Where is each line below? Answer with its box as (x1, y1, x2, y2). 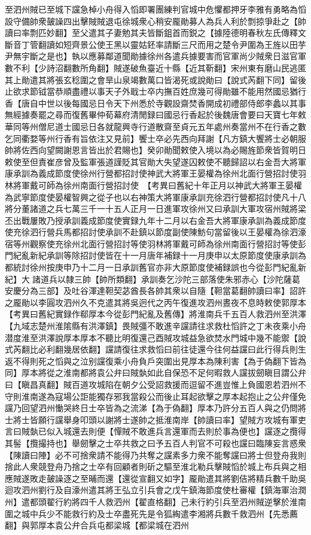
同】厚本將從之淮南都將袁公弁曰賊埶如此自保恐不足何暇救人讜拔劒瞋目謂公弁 (5, 366, 306, 379)
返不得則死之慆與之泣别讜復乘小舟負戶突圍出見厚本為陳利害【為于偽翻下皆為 (5, 354, 306, 367)
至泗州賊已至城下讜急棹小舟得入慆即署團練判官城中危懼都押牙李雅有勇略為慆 (5, 3, 306, 15)
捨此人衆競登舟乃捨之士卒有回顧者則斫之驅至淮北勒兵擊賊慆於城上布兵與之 (5, 460, 298, 473)
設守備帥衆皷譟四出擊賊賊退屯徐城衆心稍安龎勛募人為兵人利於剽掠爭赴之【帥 (5, 14, 306, 27)
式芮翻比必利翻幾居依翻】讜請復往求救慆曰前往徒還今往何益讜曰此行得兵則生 (5, 343, 306, 355)
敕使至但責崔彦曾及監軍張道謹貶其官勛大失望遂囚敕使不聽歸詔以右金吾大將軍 (5, 155, 306, 168)
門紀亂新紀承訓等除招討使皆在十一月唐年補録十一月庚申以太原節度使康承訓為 (5, 249, 306, 262)
